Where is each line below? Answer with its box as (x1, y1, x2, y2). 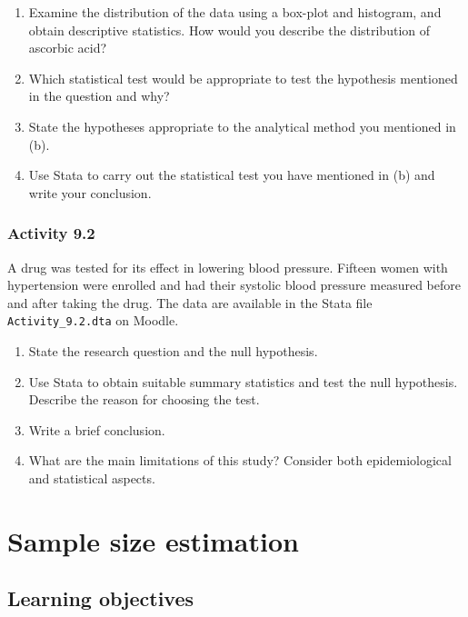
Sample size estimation (7, 522, 299, 559)
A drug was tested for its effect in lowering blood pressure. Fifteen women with (7, 257, 448, 276)
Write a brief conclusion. (28, 420, 165, 439)
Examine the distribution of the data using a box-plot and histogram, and (28, 3, 442, 21)
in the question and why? (28, 86, 170, 105)
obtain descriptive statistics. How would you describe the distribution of (28, 20, 431, 39)
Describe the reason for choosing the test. (28, 390, 260, 409)
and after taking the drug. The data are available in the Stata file (7, 293, 373, 312)
